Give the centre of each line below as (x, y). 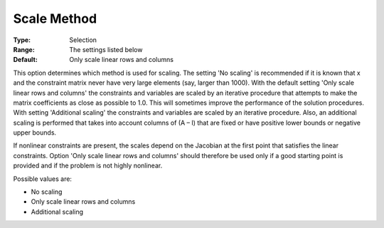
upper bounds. (35, 133)
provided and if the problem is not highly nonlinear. (88, 166)
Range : (24, 49)
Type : (22, 40)
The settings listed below (106, 49)
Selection (83, 40)
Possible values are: (43, 179)
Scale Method (55, 19)
